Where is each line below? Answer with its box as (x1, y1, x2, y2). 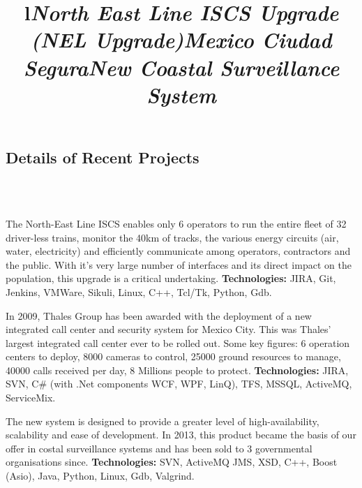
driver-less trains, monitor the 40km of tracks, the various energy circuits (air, (6, 230, 339, 244)
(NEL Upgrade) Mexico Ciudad (31, 25, 332, 54)
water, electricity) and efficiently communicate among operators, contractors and (6, 244, 351, 258)
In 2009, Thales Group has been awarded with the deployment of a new (6, 308, 312, 323)
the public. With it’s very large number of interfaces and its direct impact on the (6, 257, 352, 272)
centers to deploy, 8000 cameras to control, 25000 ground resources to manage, (6, 349, 341, 364)
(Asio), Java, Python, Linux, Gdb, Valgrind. (6, 468, 195, 483)
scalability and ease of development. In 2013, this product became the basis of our (6, 427, 356, 442)
